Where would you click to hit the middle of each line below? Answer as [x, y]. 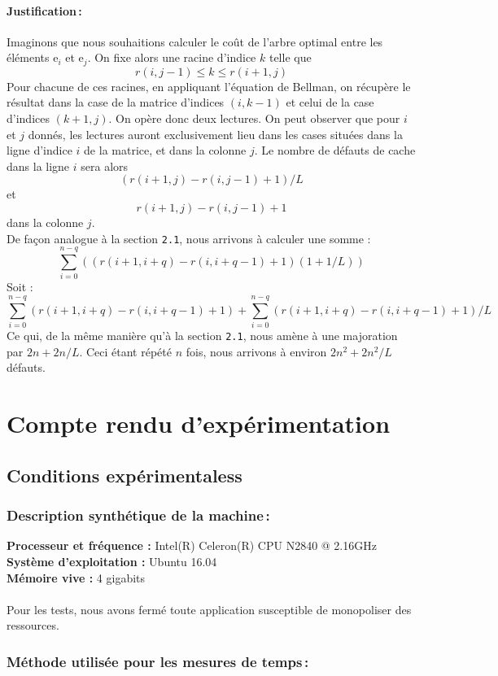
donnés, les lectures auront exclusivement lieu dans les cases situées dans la [215, 134]
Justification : [44, 10]
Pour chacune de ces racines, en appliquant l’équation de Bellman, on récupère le [209, 86]
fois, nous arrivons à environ [256, 351]
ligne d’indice [39, 150]
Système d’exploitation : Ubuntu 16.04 [112, 561]
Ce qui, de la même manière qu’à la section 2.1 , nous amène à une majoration [202, 336]
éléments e [33, 57]
